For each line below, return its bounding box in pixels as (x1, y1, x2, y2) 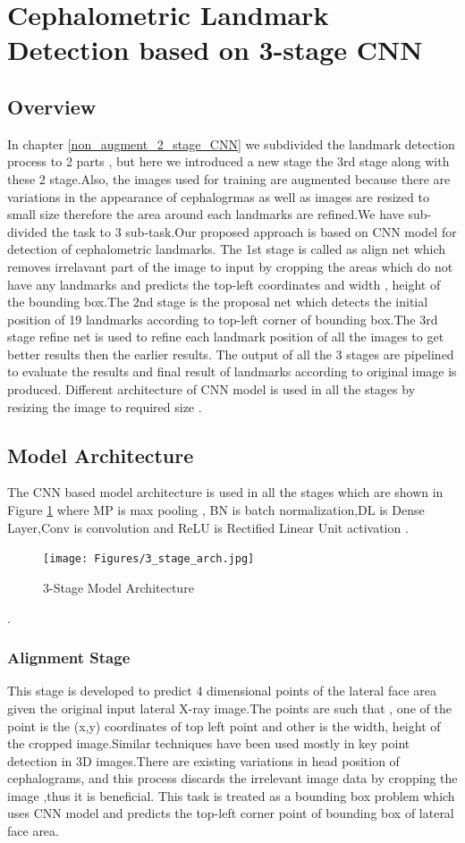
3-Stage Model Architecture (43, 577, 194, 596)
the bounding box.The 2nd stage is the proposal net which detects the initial (7, 292, 428, 311)
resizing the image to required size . (7, 397, 202, 416)
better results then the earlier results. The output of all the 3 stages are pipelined (7, 344, 454, 363)
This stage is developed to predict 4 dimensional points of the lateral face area (7, 681, 436, 700)
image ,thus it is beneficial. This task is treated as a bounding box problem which (7, 786, 455, 805)
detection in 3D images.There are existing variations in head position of (7, 751, 400, 770)
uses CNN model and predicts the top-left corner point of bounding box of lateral (7, 804, 454, 822)
